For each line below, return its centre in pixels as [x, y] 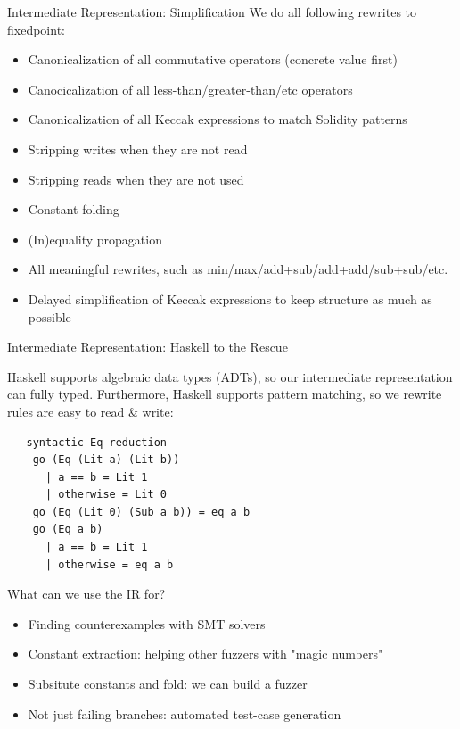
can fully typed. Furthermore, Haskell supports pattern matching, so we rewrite [225, 394]
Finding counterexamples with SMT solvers [147, 623]
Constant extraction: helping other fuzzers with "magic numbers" [205, 654]
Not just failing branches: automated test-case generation [185, 713]
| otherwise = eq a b [109, 564]
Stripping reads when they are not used [136, 179]
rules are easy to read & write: [90, 411]
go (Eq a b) [68, 530]
